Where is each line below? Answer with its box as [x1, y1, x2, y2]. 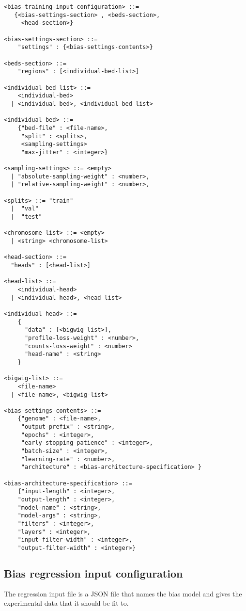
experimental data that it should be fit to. [4, 598, 129, 608]
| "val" [11, 205, 39, 212]
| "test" [11, 213, 42, 221]
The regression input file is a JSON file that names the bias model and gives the [4, 588, 242, 598]
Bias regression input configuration [4, 566, 183, 581]
